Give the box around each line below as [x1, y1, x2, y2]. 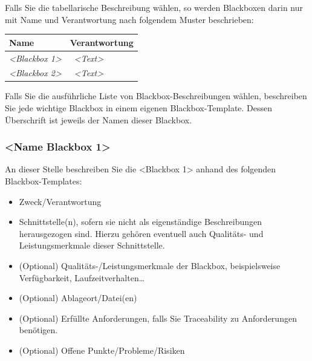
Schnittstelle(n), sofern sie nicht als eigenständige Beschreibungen [19, 215, 262, 228]
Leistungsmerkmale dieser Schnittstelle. [19, 239, 165, 252]
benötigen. [19, 324, 58, 336]
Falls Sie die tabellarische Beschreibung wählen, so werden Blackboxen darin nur [5, 1, 304, 13]
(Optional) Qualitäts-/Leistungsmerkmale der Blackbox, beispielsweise [19, 259, 281, 272]
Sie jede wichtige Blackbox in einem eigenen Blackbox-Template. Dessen [5, 102, 273, 114]
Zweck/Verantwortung [19, 195, 102, 207]
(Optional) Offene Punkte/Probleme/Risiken [19, 344, 185, 356]
